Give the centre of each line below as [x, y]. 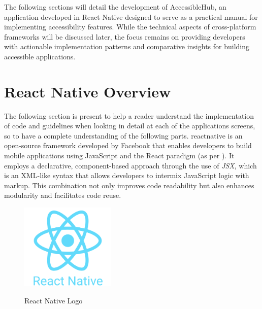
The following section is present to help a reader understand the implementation [129, 115]
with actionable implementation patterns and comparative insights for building [127, 46]
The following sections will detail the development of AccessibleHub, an [115, 7]
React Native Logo [54, 300]
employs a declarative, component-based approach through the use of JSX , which [130, 165]
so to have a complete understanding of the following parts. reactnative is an [123, 135]
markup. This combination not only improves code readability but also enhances [129, 185]
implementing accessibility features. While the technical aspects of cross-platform [130, 27]
